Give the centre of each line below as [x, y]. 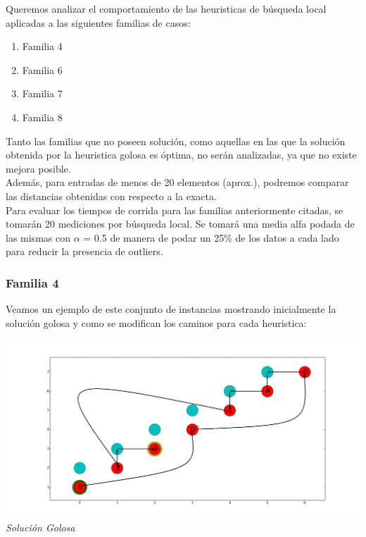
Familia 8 [42, 117]
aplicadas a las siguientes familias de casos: [98, 22]
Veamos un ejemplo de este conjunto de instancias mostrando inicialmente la [171, 309]
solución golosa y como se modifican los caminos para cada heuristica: [156, 322]
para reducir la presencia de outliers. [84, 251]
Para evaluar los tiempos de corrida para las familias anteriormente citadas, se [175, 210]
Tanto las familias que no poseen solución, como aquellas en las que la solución [176, 141]
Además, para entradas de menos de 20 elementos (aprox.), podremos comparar [177, 182]
